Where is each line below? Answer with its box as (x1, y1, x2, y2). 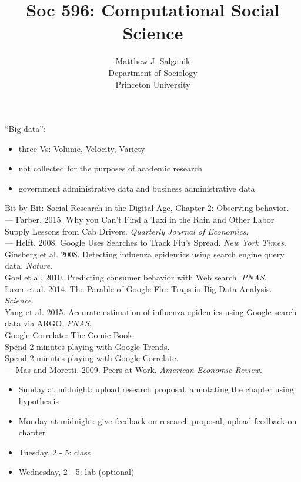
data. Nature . (5, 259, 53, 272)
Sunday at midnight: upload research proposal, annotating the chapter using (18, 383, 294, 395)
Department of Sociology (108, 66, 198, 78)
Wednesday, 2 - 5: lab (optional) (18, 466, 135, 478)
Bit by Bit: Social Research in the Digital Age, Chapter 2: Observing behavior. (5, 202, 289, 214)
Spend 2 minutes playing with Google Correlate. (5, 352, 179, 364)
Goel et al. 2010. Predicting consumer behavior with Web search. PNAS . (5, 271, 267, 283)
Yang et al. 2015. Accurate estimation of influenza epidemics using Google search (5, 305, 297, 318)
